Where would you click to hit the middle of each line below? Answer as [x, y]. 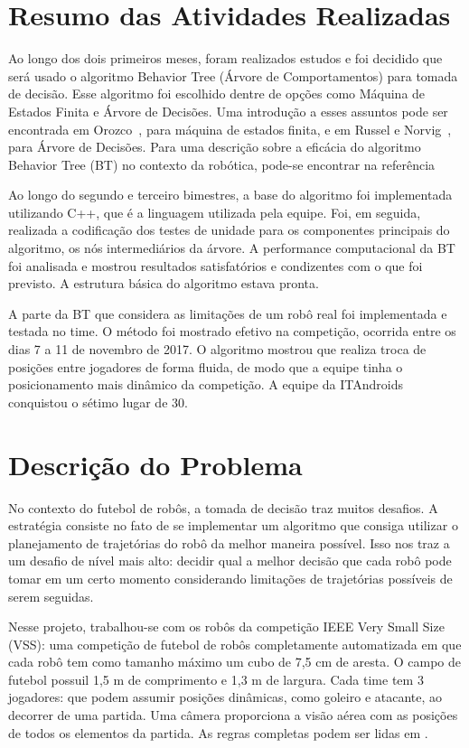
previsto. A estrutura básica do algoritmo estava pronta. [164, 283]
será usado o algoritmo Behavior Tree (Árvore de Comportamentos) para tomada [233, 75]
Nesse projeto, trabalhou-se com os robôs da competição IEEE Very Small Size [226, 626]
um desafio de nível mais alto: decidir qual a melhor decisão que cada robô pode [230, 561]
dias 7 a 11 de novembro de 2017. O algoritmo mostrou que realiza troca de [217, 349]
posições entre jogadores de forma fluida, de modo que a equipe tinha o [206, 366]
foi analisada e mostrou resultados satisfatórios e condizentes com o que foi [216, 265]
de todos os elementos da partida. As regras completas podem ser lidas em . [218, 732]
